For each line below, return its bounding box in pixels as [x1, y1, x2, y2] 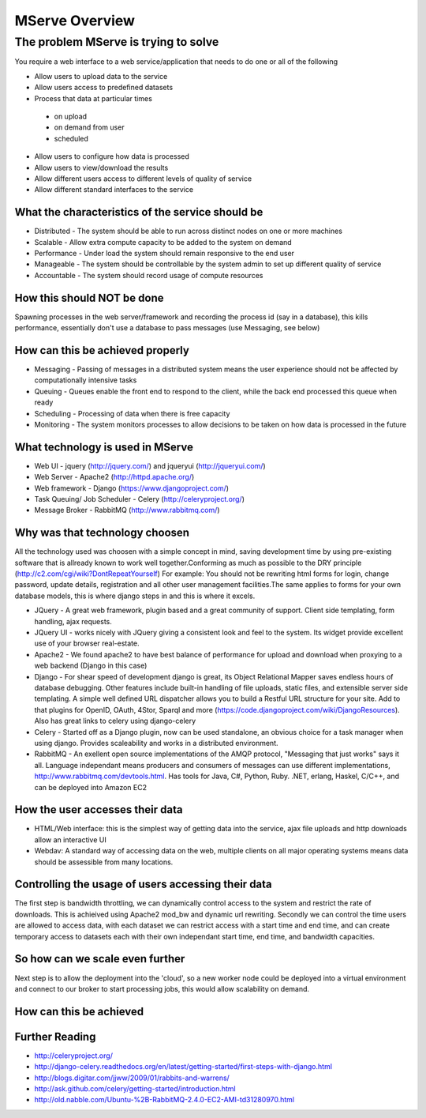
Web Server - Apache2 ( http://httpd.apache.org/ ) [34, 472, 195, 482]
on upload [54, 111, 87, 121]
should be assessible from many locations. [34, 857, 174, 867]
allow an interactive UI [34, 834, 106, 845]
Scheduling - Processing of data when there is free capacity [34, 408, 230, 418]
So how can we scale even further [14, 952, 185, 966]
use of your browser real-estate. [34, 638, 140, 648]
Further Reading [14, 1030, 96, 1043]
